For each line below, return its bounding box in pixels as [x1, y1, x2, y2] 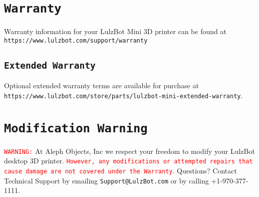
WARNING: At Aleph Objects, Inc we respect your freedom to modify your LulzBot [4, 145, 255, 156]
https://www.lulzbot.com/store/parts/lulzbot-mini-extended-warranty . [4, 90, 243, 100]
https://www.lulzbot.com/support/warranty [4, 37, 148, 44]
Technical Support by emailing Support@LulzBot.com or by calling [4, 175, 209, 185]
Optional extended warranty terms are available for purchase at [4, 80, 199, 91]
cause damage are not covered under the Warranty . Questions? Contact [4, 165, 237, 176]
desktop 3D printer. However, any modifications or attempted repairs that [4, 155, 253, 166]
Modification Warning [4, 121, 148, 135]
